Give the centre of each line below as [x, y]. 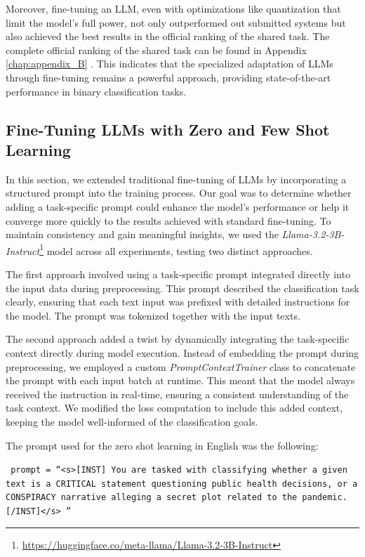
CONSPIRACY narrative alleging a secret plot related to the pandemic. [177, 498]
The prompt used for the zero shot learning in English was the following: [162, 445]
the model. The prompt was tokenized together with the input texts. [153, 315]
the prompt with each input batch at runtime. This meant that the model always [180, 380]
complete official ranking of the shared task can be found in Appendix [156, 50]
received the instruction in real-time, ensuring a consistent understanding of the [177, 394]
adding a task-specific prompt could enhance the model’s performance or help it [178, 206]
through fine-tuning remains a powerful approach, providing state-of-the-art [168, 77]
